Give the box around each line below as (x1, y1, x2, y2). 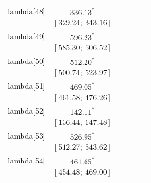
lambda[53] (8, 130, 45, 141)
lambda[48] (8, 5, 45, 17)
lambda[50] (8, 55, 45, 66)
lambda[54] (8, 155, 45, 166)
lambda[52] (8, 105, 45, 116)
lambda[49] (8, 30, 45, 41)
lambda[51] (8, 80, 45, 91)
